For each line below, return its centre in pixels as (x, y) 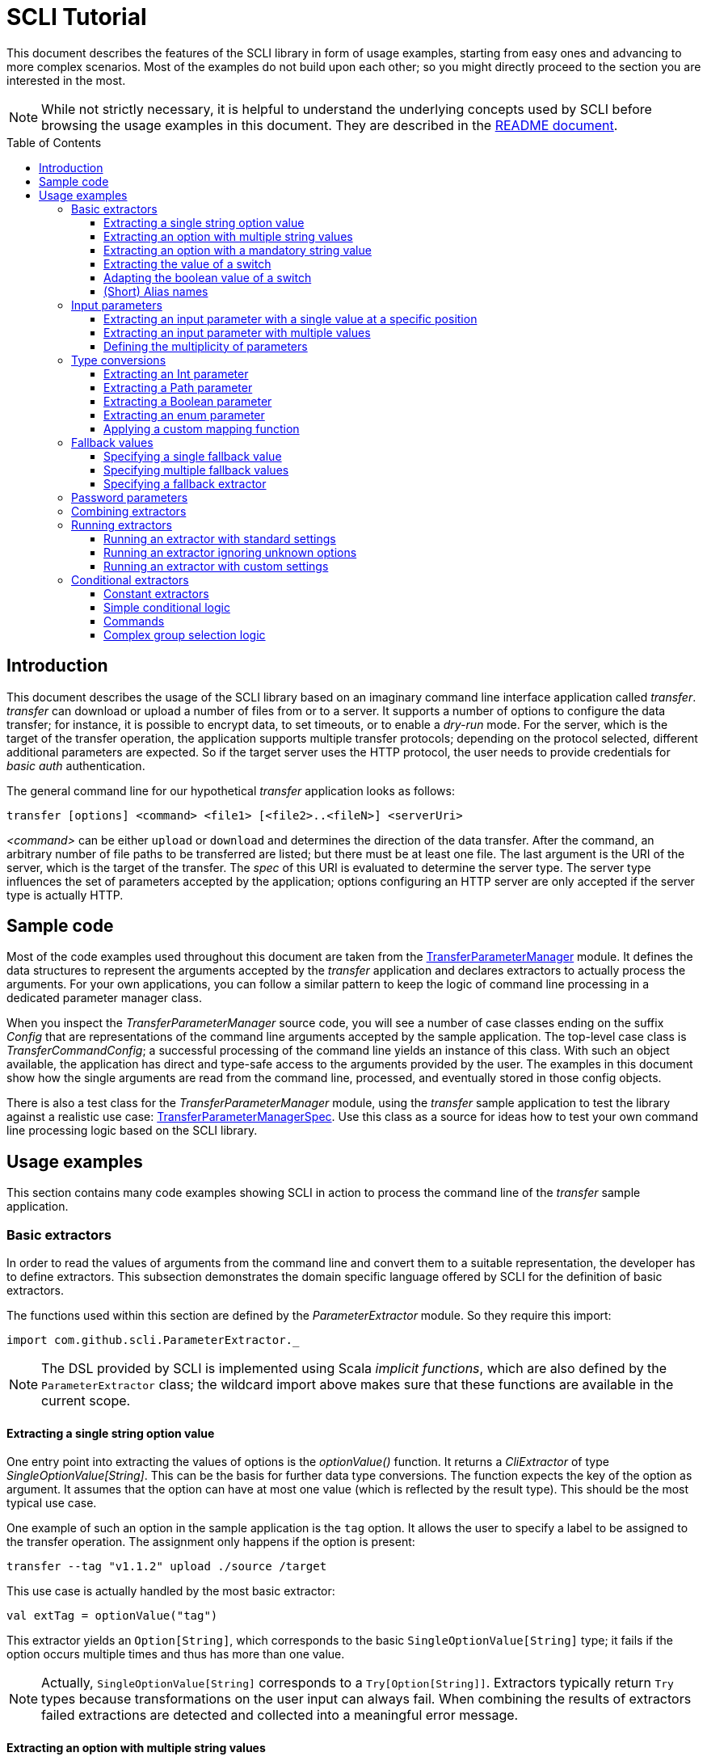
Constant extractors (156, 593)
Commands (134, 621)
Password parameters (130, 497)
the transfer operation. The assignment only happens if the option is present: (211, 1542)
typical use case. (52, 1503)
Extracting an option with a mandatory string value (238, 250)
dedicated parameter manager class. (105, 998)
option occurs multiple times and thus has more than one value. (176, 1654)
